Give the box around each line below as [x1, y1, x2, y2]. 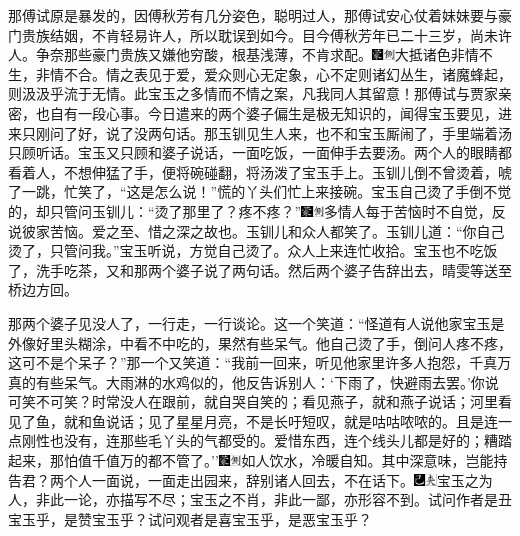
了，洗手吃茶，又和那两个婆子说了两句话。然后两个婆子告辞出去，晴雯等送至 [8, 259, 512, 280]
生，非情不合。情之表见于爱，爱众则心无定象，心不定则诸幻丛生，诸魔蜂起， [8, 63, 512, 84]
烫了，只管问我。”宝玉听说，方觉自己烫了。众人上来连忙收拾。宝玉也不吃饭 [8, 240, 498, 261]
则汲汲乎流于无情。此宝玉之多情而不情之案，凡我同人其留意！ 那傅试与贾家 [8, 83, 498, 104]
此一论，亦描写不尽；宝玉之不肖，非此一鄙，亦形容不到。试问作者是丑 [49, 489, 512, 510]
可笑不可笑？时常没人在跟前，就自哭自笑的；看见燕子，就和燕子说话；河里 [8, 391, 498, 412]
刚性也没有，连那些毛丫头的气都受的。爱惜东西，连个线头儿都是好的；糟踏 [21, 430, 512, 451]
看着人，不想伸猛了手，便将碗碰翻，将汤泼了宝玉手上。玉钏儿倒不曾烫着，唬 [8, 161, 512, 182]
